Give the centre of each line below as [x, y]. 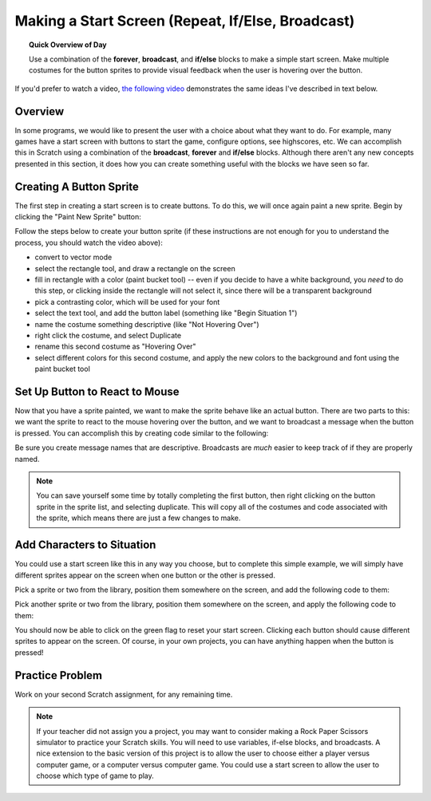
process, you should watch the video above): [89, 243]
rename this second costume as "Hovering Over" [115, 346]
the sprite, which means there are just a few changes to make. [138, 518]
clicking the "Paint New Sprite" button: [78, 217]
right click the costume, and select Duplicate [108, 335]
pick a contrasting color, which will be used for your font [127, 302]
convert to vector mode [73, 257]
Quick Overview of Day [68, 45]
